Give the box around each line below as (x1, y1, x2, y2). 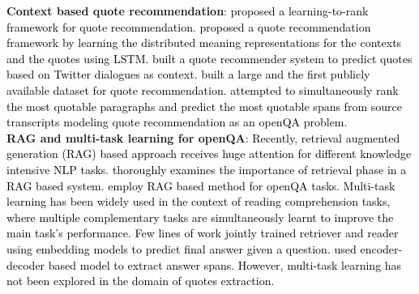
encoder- (360, 240, 403, 257)
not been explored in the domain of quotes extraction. (6, 272, 275, 289)
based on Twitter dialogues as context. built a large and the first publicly (6, 66, 370, 83)
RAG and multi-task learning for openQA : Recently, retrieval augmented (6, 129, 400, 146)
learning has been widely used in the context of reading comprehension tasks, (6, 193, 391, 210)
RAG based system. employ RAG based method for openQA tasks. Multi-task (6, 177, 395, 194)
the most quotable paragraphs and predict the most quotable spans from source (6, 97, 402, 114)
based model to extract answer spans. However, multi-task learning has (48, 256, 402, 273)
